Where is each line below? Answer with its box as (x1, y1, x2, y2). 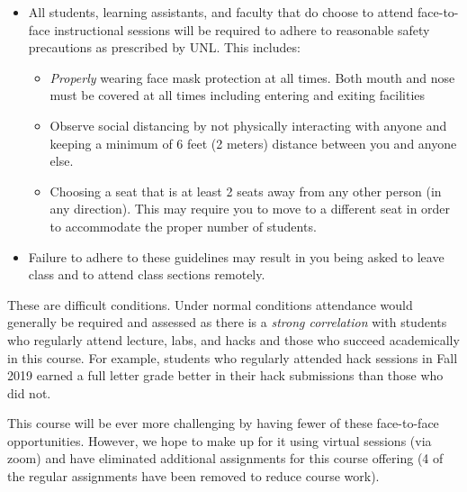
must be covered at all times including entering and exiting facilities (49, 86, 426, 105)
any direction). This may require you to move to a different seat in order (49, 199, 451, 218)
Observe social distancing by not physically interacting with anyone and (49, 115, 447, 134)
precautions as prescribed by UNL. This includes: (28, 38, 301, 57)
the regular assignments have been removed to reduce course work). (7, 467, 380, 486)
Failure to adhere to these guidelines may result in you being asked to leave (28, 247, 445, 266)
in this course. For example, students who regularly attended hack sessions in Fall (7, 348, 458, 367)
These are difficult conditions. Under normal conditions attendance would (7, 295, 413, 314)
